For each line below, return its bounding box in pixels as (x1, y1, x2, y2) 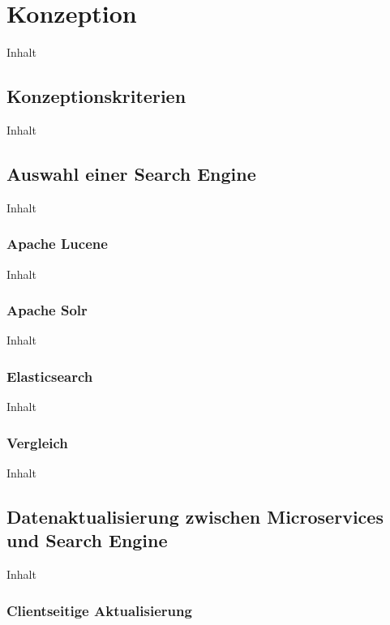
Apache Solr (6, 300, 88, 320)
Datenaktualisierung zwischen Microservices (6, 503, 384, 529)
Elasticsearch (6, 366, 93, 386)
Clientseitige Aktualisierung (6, 600, 192, 620)
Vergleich (6, 432, 68, 452)
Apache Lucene (6, 233, 108, 254)
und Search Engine (6, 528, 168, 553)
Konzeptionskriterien (6, 83, 186, 109)
